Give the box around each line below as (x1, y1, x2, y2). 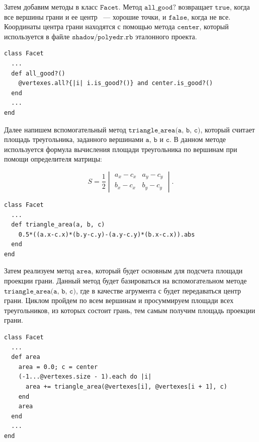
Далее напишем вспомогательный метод (4, 124, 126, 134)
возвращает (178, 2, 213, 12)
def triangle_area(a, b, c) (11, 221, 105, 229)
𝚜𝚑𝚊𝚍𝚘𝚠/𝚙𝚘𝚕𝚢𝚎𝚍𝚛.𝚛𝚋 (72, 33, 133, 41)
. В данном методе (169, 134, 226, 144)
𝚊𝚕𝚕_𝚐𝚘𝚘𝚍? (144, 4, 176, 11)
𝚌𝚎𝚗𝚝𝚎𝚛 (177, 24, 200, 31)
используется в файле (4, 31, 70, 41)
